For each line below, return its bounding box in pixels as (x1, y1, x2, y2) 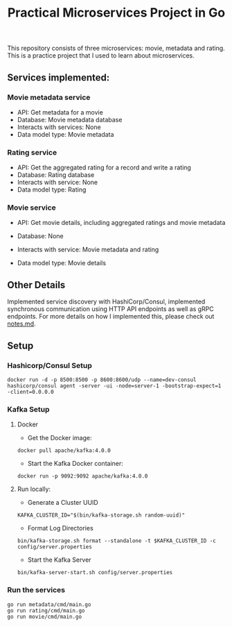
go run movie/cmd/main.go (7, 613, 82, 620)
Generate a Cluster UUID (27, 499, 98, 507)
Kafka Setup (7, 404, 50, 414)
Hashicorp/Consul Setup (7, 360, 92, 370)
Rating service (7, 147, 57, 157)
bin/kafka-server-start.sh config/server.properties (17, 569, 173, 576)
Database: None (17, 232, 64, 240)
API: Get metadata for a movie (17, 108, 104, 116)
